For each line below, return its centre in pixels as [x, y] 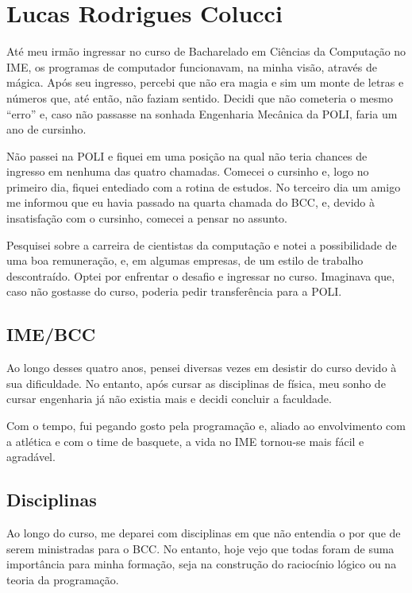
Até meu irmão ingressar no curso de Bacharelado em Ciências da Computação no [206, 51]
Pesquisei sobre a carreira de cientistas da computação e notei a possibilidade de [202, 244]
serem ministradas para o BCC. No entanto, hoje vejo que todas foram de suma [200, 548]
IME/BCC [51, 334]
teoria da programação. [63, 579]
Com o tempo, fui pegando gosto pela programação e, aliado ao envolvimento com [206, 426]
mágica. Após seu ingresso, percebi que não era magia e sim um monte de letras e [205, 82]
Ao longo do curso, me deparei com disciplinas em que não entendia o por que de [204, 533]
